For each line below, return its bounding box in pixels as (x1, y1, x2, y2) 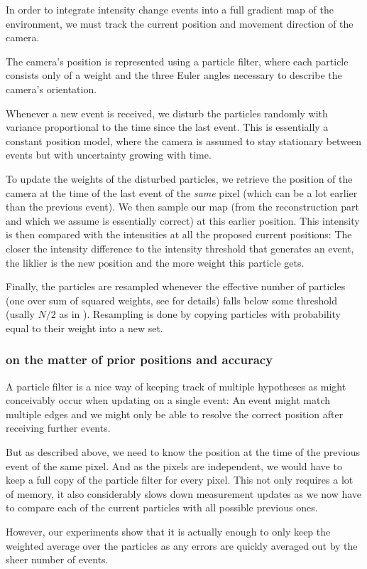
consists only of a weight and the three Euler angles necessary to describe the (6, 68, 342, 83)
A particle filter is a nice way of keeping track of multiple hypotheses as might (6, 378, 346, 393)
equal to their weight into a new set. (6, 320, 163, 335)
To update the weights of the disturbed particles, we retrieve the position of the (6, 171, 353, 186)
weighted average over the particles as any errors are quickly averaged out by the (6, 538, 358, 553)
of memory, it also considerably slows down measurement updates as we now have (6, 486, 362, 501)
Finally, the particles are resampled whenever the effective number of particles (6, 279, 346, 294)
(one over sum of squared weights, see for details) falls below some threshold (6, 292, 338, 307)
